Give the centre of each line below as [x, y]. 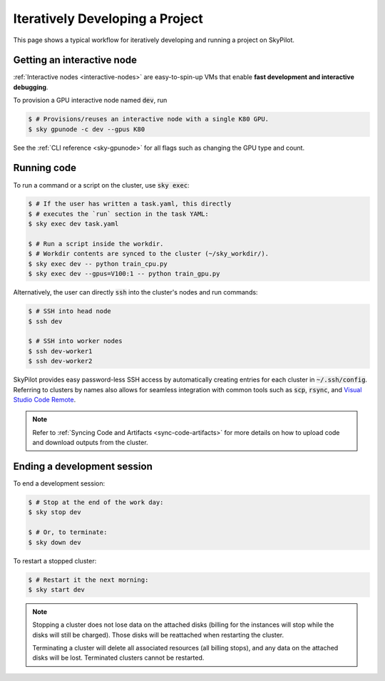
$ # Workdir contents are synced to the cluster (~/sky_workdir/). [149, 254]
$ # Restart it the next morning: [88, 580]
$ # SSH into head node [70, 311]
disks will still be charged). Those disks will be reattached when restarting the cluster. [158, 635]
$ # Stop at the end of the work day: [96, 502]
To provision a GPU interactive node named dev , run [90, 101]
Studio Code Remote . [45, 399]
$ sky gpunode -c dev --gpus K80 [87, 129]
